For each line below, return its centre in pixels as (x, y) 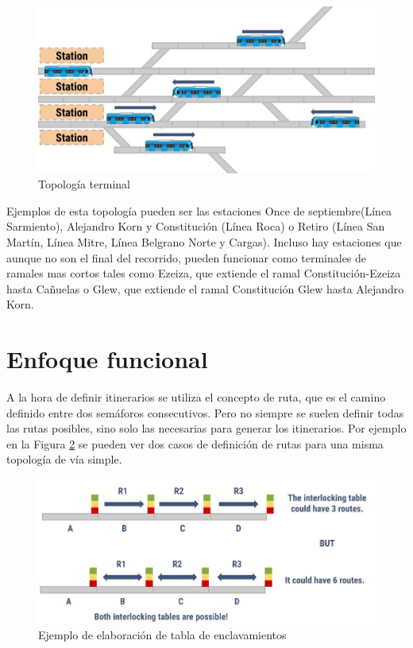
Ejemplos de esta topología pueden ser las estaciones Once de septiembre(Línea (199, 210)
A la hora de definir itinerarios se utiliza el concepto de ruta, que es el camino (196, 397)
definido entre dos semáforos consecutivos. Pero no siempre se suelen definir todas (205, 412)
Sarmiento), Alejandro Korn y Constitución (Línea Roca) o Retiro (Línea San (196, 226)
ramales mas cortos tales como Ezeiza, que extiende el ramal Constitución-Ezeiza (204, 273)
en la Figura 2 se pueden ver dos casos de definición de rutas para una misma (195, 443)
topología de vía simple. (64, 459)
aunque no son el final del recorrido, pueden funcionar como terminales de (187, 257)
